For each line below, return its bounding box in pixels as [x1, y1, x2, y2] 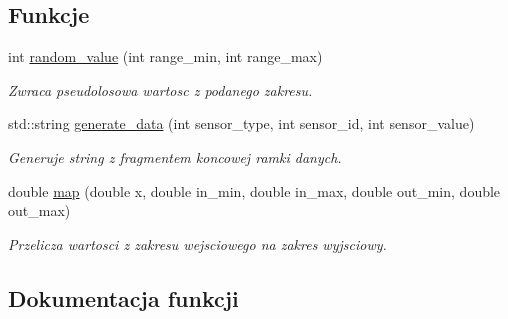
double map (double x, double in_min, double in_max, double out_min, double [8, 180, 501, 201]
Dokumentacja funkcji [8, 282, 239, 313]
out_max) [8, 200, 71, 221]
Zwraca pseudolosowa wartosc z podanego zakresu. [8, 79, 313, 100]
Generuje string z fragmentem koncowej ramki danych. [8, 146, 342, 167]
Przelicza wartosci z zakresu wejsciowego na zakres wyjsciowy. [8, 233, 387, 254]
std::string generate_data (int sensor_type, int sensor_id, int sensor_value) [8, 113, 475, 134]
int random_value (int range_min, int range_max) [8, 46, 323, 67]
